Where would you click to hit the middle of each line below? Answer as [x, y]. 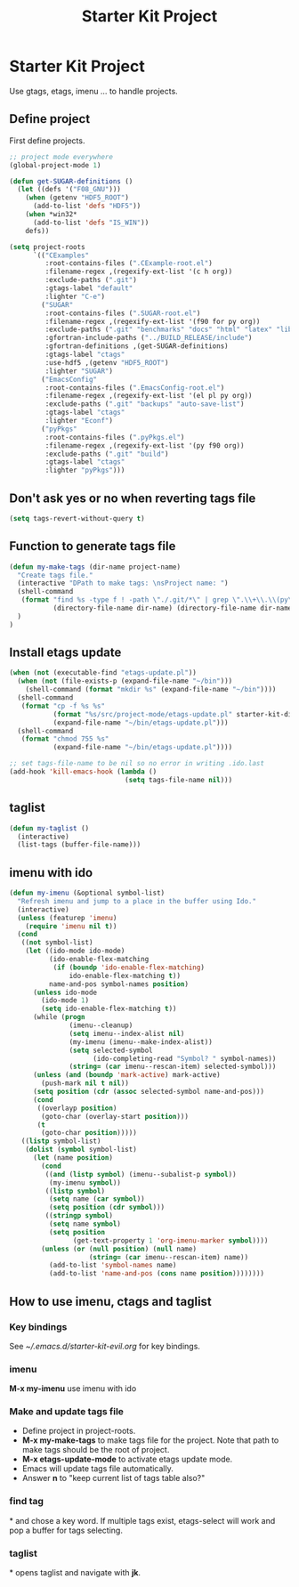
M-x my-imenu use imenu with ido [73, 1389]
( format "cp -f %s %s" [63, 706]
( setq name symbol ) [85, 1224]
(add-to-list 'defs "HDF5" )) [87, 206]
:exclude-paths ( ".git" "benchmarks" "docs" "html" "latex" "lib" [170, 330]
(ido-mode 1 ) [65, 1000]
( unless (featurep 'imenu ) [67, 918]
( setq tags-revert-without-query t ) [77, 518]
